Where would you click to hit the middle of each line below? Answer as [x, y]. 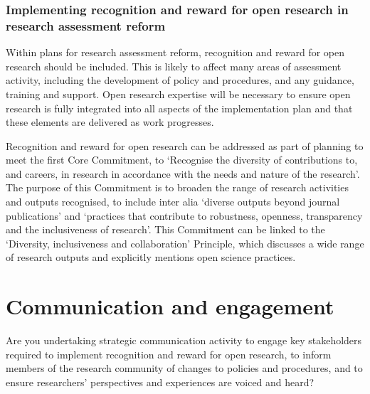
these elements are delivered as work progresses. [110, 122]
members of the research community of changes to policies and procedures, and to [184, 368]
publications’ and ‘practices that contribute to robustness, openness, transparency [184, 215]
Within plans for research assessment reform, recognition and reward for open [175, 52]
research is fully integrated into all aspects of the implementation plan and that [179, 108]
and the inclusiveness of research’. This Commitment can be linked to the [165, 229]
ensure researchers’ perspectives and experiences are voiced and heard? [160, 382]
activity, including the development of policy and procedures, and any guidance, [180, 80]
